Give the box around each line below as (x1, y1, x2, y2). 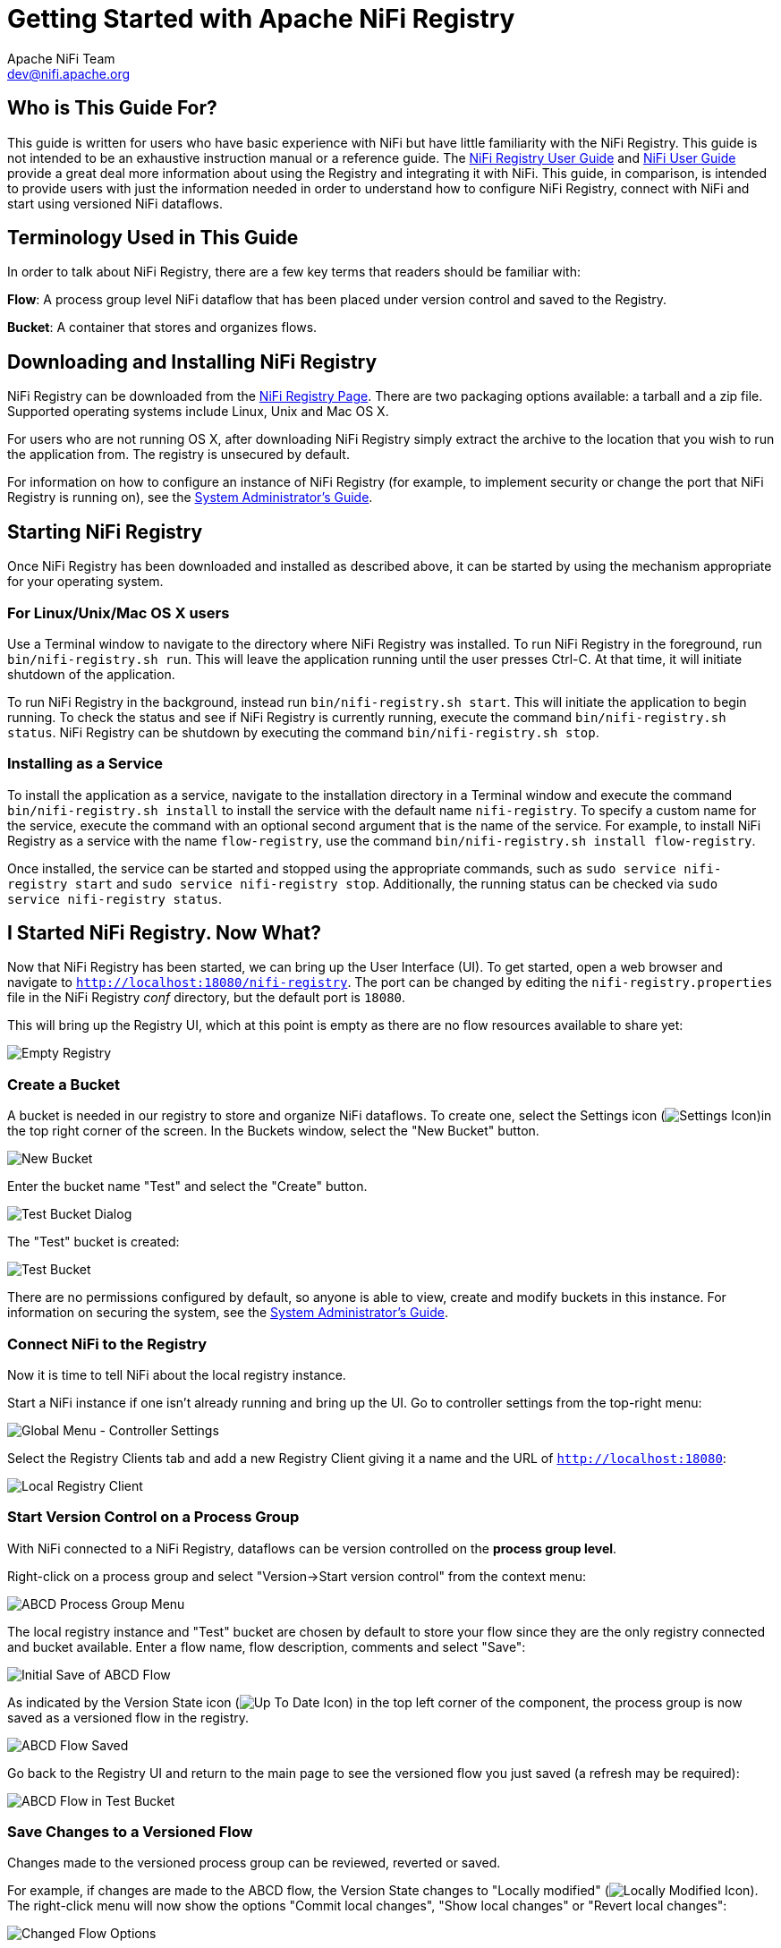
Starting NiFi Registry (7, 520, 203, 543)
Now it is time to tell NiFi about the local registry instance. (7, 1366, 346, 1382)
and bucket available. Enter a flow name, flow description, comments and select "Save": (7, 1638, 526, 1655)
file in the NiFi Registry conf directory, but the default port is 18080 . (7, 990, 406, 1006)
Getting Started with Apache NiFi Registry (7, 4, 515, 34)
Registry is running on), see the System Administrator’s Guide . (7, 489, 373, 506)
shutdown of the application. (7, 666, 175, 682)
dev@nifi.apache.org (7, 65, 131, 81)
